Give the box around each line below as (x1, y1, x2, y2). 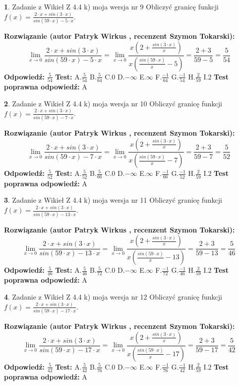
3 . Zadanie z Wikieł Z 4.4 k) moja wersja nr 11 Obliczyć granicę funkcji (4, 195, 222, 205)
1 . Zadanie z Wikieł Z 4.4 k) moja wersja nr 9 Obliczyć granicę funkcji (4, 1, 219, 11)
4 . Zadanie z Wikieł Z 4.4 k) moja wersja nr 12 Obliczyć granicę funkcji (4, 291, 222, 302)
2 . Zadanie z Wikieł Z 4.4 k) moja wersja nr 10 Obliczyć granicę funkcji (4, 98, 222, 108)
